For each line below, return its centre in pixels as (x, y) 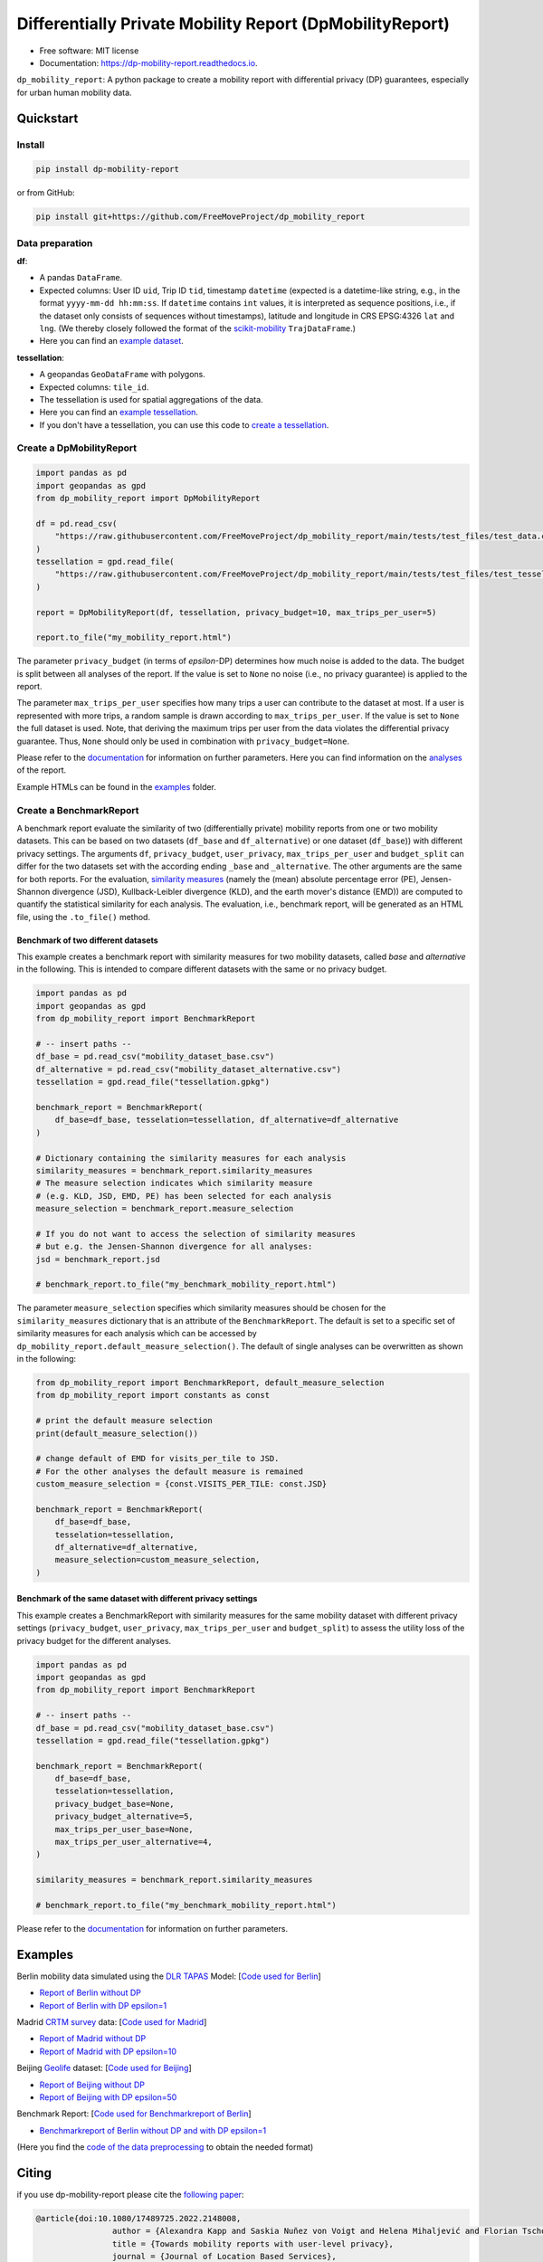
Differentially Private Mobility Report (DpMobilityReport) (233, 24)
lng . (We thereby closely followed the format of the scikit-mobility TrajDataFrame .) (198, 328)
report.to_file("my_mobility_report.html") (134, 637)
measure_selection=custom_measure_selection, (157, 1560)
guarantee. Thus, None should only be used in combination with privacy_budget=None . (183, 741)
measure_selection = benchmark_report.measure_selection (165, 1209)
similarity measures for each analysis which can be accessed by (137, 1334)
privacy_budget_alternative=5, (124, 1817)
